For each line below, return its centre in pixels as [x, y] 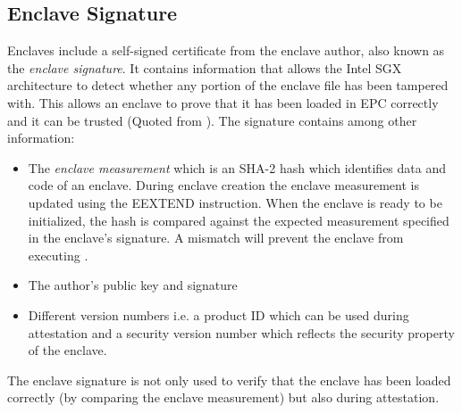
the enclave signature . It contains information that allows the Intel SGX [205, 67]
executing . [58, 255]
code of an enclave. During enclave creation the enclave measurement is [223, 185]
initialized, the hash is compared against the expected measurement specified [239, 220]
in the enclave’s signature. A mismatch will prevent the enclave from [216, 238]
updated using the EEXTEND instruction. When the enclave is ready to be [235, 202]
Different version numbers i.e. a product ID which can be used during [218, 314]
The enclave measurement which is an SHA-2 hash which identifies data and [237, 167]
